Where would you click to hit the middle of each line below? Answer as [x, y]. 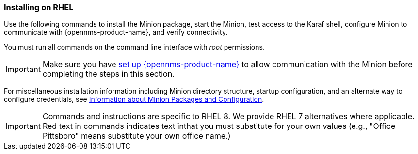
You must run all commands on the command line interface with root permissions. [134, 47]
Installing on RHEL [39, 7]
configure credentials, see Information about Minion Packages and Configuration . [134, 99]
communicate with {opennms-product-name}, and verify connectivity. [116, 32]
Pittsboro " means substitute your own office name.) [137, 136]
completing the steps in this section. [108, 74]
